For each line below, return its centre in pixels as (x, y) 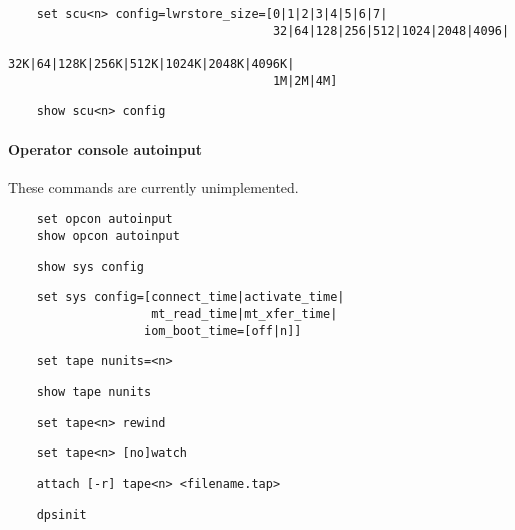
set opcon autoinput (104, 219)
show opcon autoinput (108, 235)
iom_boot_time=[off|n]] (223, 330)
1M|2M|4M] (305, 80)
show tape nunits (94, 391)
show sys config (90, 266)
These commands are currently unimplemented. (153, 186)
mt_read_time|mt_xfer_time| (244, 313)
